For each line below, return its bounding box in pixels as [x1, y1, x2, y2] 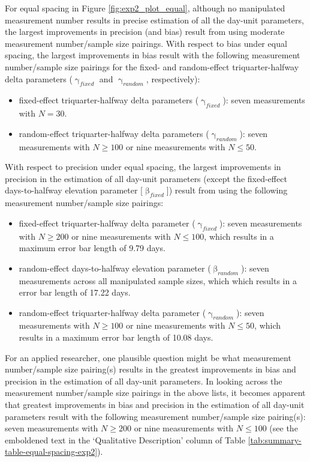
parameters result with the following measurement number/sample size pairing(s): [5, 410, 306, 422]
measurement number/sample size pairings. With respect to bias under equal [5, 37, 287, 49]
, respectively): [146, 72, 200, 85]
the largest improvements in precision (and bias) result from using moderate [5, 25, 285, 38]
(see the [269, 422, 298, 434]
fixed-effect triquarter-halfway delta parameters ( [19, 94, 199, 106]
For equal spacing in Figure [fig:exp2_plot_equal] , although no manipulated [5, 2, 285, 14]
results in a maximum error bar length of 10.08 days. [19, 331, 213, 344]
